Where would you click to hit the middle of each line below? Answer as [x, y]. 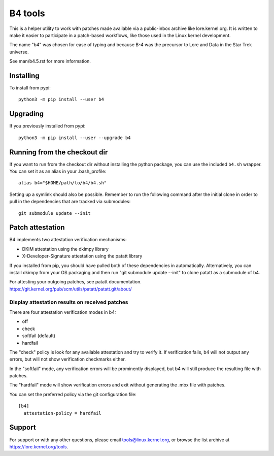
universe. [19, 52]
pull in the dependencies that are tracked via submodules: [70, 202]
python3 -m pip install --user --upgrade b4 [75, 138]
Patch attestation [37, 228]
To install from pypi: [30, 88]
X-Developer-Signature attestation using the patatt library [82, 256]
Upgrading [27, 114]
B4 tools [27, 13]
